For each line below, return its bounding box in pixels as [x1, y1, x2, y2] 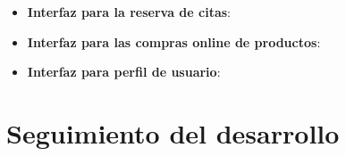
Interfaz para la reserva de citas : [27, 3, 232, 21]
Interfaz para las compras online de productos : [27, 32, 321, 51]
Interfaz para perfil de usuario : [27, 62, 221, 81]
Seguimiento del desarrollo [6, 114, 340, 151]
